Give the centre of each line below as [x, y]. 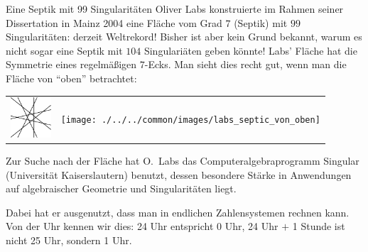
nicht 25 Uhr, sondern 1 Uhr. [69, 240]
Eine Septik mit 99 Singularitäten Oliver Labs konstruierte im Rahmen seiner [175, 9]
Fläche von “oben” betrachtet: [71, 78]
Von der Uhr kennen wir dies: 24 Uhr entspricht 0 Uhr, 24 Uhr [142, 226]
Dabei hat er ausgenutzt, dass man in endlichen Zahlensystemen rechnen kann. [178, 212]
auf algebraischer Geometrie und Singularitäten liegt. [121, 188]
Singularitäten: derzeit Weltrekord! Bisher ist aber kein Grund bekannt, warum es [184, 37]
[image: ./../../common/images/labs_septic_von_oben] [190, 120]
